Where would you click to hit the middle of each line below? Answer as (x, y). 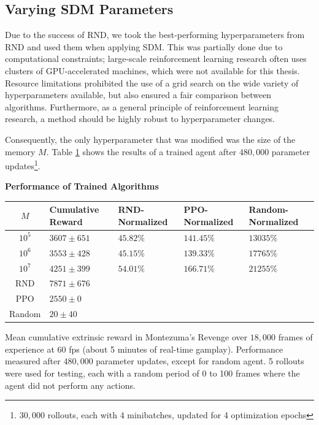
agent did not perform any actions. (70, 385)
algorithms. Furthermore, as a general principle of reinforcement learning (142, 106)
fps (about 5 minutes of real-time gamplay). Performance (176, 349)
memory (20, 151)
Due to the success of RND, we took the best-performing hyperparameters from (155, 35)
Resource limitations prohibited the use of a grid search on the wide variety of (152, 82)
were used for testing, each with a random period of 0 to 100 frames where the (152, 373)
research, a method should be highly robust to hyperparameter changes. (140, 119)
